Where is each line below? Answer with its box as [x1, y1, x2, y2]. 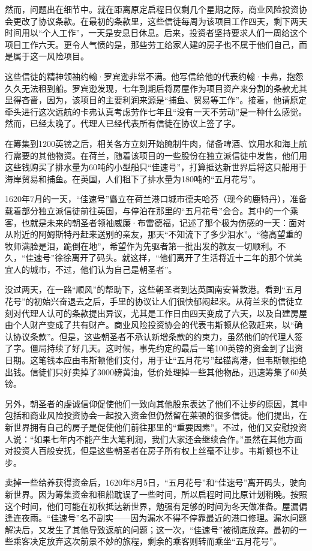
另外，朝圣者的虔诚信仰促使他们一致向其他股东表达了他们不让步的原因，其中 [5, 397, 307, 410]
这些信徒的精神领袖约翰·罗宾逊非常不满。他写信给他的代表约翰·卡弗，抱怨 [5, 70, 304, 82]
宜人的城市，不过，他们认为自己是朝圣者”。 [5, 263, 177, 275]
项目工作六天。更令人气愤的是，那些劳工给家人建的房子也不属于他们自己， [5, 38, 299, 50]
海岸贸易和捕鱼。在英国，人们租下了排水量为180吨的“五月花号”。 [5, 172, 261, 185]
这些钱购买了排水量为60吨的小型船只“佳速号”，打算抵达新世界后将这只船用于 [5, 161, 307, 173]
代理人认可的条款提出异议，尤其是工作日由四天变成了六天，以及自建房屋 [21, 306, 307, 319]
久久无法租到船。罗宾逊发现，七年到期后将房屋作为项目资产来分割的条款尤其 [5, 82, 307, 94]
